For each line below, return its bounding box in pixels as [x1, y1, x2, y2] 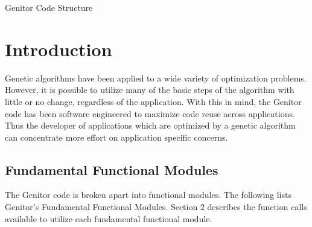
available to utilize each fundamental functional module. [5, 212, 212, 225]
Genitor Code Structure [5, 1, 93, 13]
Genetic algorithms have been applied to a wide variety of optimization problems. [5, 71, 307, 84]
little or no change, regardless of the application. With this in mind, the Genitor [5, 95, 302, 107]
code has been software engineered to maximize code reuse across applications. [5, 107, 295, 120]
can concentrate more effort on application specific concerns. [5, 130, 228, 143]
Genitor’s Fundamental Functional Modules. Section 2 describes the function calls [5, 200, 307, 213]
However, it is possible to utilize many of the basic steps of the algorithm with [5, 83, 294, 96]
